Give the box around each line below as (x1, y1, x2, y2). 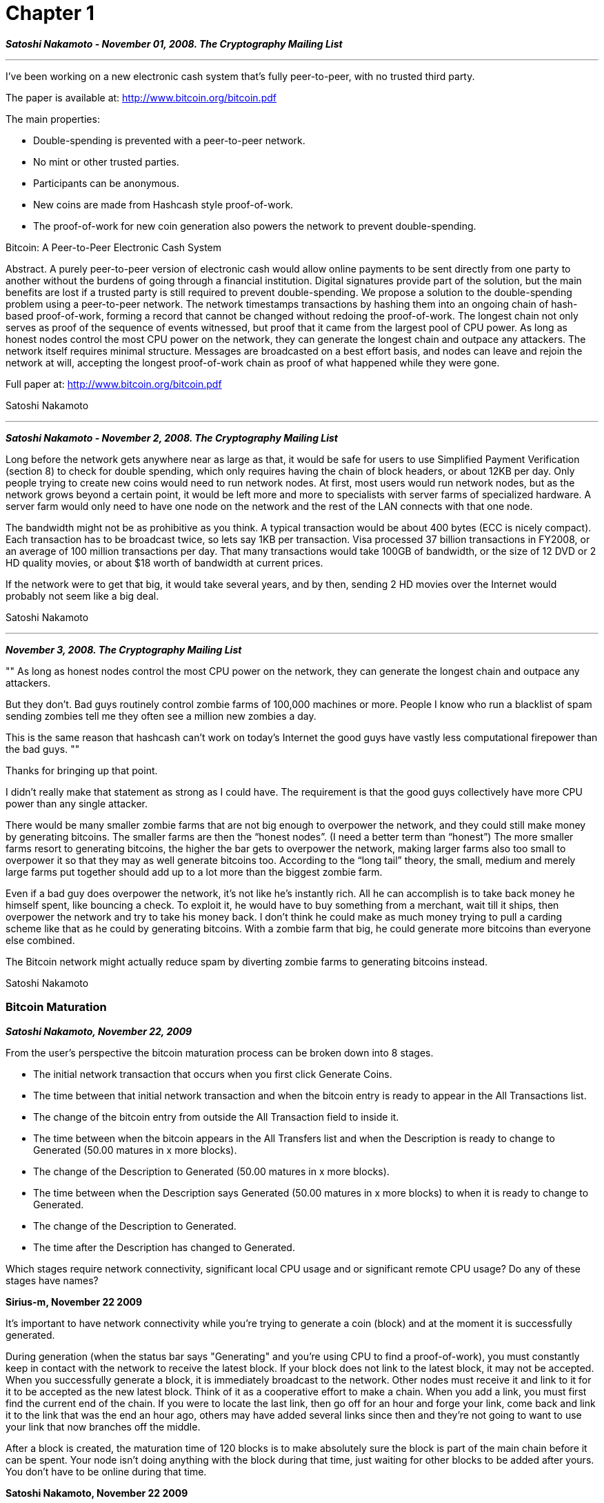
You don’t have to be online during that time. (6, 1465, 207, 1477)
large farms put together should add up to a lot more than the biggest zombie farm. (6, 865, 383, 878)
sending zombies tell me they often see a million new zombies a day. (6, 709, 316, 722)
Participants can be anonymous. (33, 177, 179, 189)
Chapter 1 (6, 1, 94, 25)
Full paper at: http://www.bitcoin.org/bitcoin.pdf (6, 377, 222, 390)
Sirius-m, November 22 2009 (6, 1295, 143, 1308)
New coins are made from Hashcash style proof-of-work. (33, 198, 294, 210)
